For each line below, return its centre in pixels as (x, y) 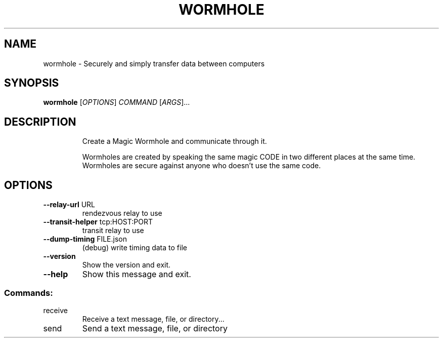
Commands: (29, 293)
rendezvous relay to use (122, 213)
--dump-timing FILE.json (85, 239)
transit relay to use (113, 231)
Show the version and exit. (126, 265)
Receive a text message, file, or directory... (153, 319)
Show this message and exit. (137, 274)
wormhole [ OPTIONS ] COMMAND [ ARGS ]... (117, 102)
